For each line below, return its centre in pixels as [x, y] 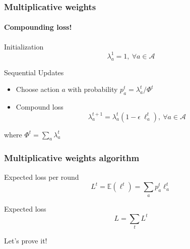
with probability [93, 89]
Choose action [38, 89]
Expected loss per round [42, 177]
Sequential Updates [34, 72]
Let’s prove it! [26, 240]
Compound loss [40, 106]
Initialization [24, 46]
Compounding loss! [38, 27]
